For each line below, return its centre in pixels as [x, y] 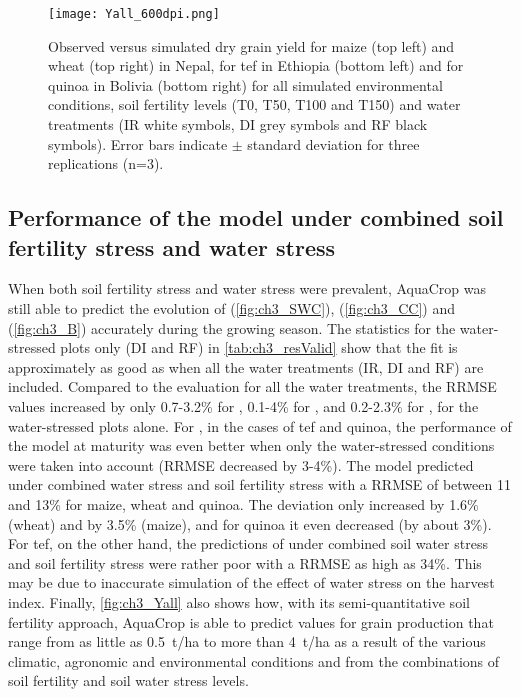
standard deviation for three [333, 143]
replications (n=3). [106, 163]
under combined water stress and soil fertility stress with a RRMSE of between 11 [259, 484]
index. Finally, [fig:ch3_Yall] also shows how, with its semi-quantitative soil [239, 601]
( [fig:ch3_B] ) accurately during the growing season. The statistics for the [232, 327]
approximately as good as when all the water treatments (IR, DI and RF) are [246, 366]
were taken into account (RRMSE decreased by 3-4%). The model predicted [241, 464]
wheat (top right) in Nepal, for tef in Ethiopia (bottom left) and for [256, 65]
